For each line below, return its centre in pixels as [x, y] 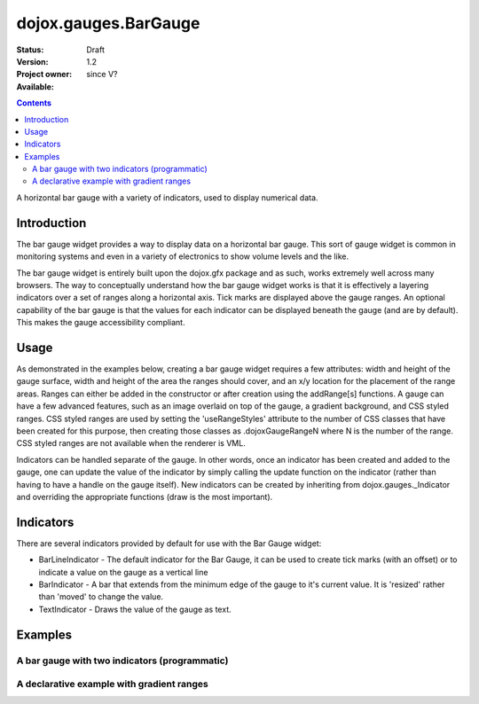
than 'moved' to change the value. [101, 597]
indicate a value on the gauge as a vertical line [123, 572]
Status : [30, 50]
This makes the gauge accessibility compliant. [101, 323]
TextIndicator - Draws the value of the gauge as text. [135, 609]
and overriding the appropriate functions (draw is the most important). [145, 497]
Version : [32, 61]
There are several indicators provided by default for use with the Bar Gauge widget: [169, 543]
